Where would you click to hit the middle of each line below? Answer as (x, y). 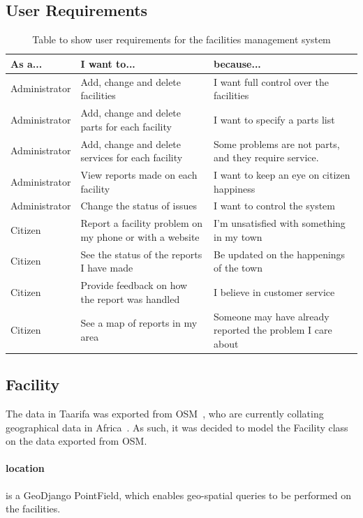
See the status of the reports (141, 254)
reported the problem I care (273, 330)
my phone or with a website (140, 236)
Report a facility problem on (142, 223)
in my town (238, 236)
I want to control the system (274, 206)
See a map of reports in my (139, 323)
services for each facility (132, 157)
